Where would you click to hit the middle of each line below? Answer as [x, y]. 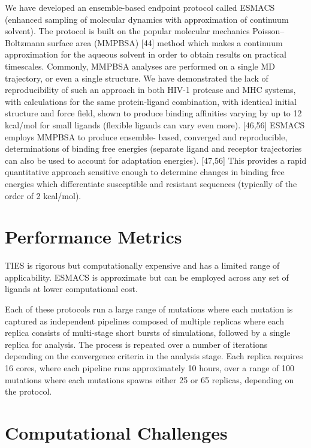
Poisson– [268, 31]
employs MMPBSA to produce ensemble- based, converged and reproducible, [146, 136]
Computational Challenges [116, 432]
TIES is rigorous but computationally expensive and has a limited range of [142, 265]
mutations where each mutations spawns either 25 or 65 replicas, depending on [150, 379]
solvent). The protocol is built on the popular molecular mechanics [127, 31]
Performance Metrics [93, 237]
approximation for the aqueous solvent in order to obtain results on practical [146, 54]
